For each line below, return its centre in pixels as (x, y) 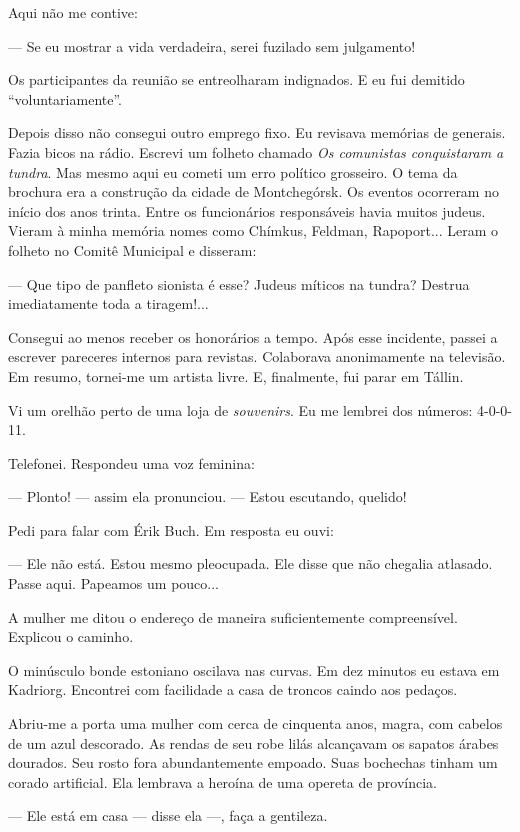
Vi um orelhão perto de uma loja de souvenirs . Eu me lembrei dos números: (240, 409)
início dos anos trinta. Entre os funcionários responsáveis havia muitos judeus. (247, 210)
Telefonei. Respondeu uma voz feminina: (131, 462)
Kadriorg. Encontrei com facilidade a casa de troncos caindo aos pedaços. (233, 689)
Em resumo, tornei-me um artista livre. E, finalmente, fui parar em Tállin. (236, 375)
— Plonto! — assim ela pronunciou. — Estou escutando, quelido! (207, 496)
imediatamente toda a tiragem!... (108, 303)
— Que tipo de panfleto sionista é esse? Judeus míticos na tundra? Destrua (239, 283)
